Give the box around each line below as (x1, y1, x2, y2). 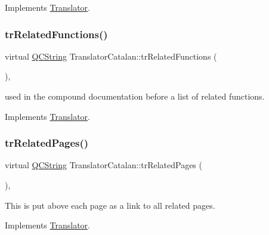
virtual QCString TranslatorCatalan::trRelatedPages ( (5, 159, 202, 171)
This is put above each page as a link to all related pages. (5, 199, 215, 211)
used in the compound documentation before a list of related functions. (5, 90, 265, 102)
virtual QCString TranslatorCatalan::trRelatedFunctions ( (5, 50, 217, 62)
